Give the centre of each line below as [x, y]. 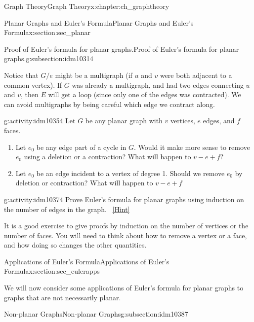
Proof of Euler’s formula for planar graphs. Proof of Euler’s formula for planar [122, 49]
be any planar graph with [124, 121]
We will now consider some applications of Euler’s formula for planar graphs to [124, 288]
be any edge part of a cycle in [81, 147]
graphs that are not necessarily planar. [63, 297]
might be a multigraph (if [94, 75]
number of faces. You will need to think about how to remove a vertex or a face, [126, 235]
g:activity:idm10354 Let [40, 121]
